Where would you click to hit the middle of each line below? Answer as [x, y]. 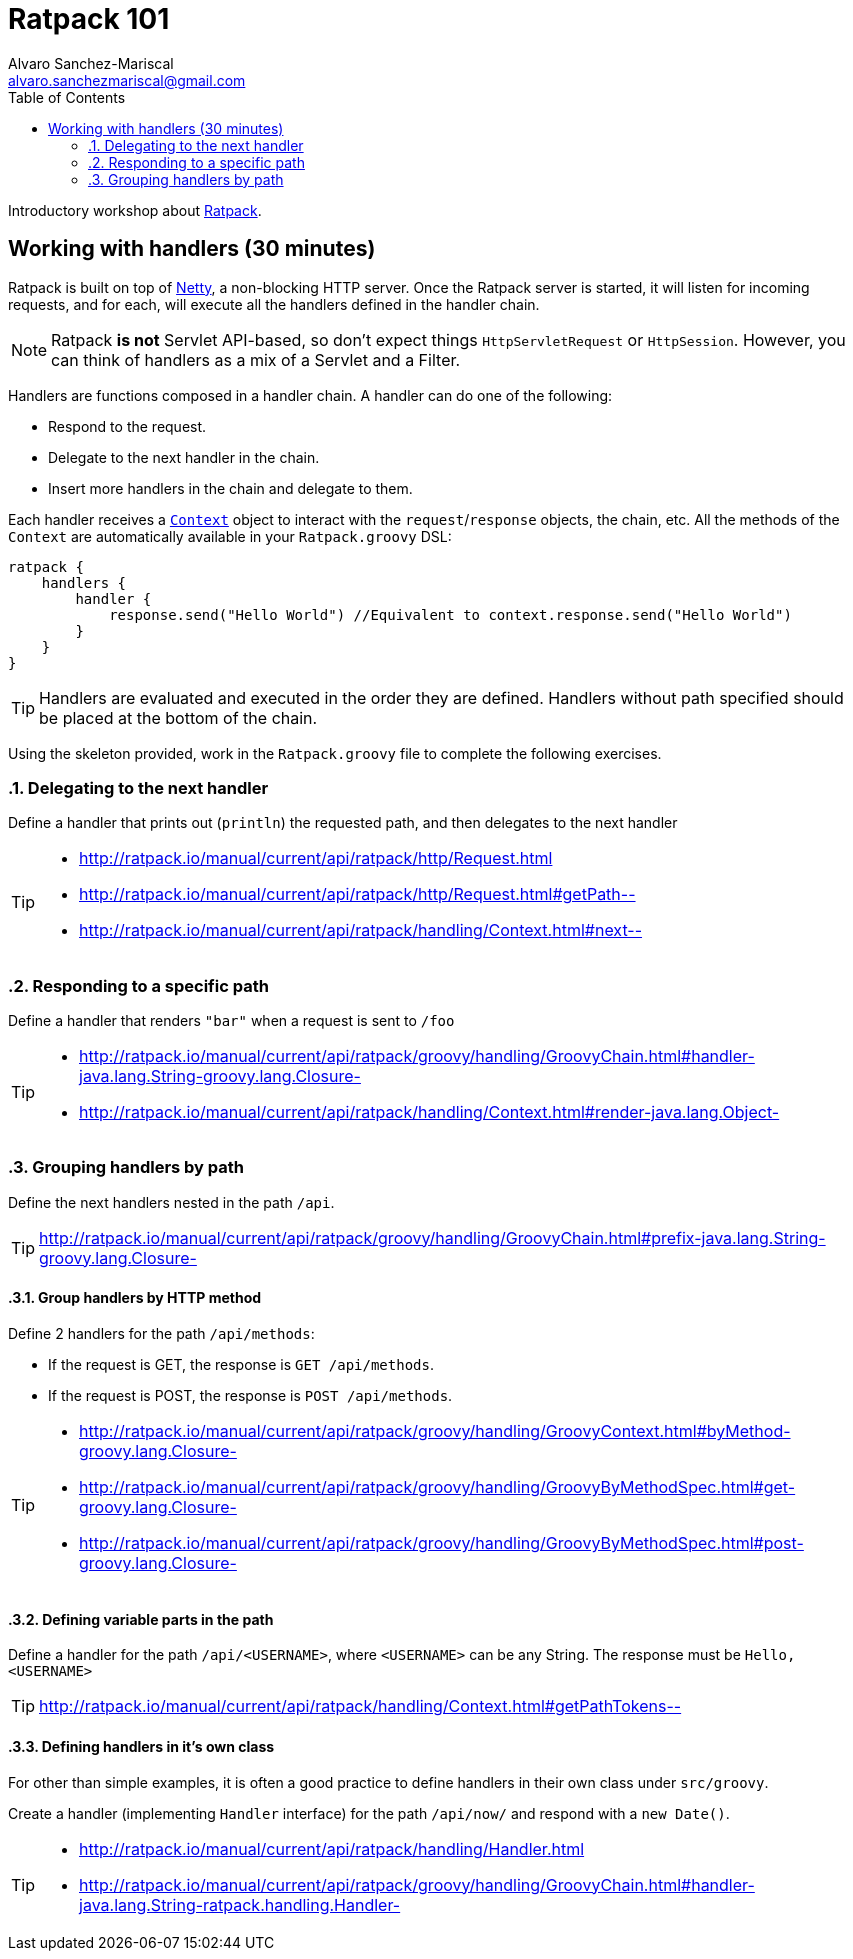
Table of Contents [67, 97]
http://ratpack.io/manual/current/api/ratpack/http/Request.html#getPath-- [357, 894]
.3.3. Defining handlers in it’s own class [141, 1746]
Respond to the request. [127, 426]
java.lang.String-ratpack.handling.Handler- [240, 1904]
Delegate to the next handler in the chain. [184, 457]
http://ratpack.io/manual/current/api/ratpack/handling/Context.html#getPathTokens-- [360, 1706]
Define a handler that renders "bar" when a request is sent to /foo [231, 1021]
